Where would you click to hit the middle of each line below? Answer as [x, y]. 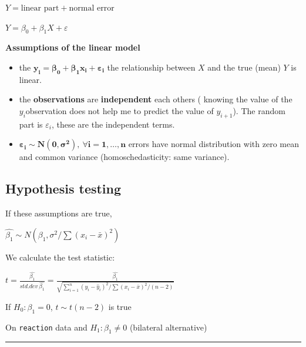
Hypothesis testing [63, 188]
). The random [259, 110]
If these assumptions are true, [59, 213]
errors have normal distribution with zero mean [213, 144]
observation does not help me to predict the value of [120, 110]
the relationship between [151, 67]
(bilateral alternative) [168, 327]
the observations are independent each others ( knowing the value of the [156, 99]
